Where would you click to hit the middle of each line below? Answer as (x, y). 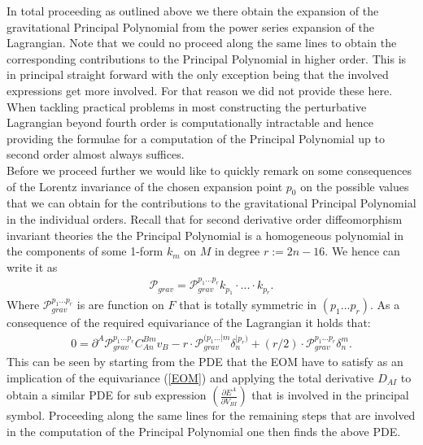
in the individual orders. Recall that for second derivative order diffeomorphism (205, 218)
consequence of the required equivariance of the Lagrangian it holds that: (189, 323)
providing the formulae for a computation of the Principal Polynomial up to (196, 138)
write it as (32, 266)
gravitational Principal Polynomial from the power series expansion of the (190, 26)
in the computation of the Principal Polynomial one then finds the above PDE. (204, 432)
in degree (237, 251)
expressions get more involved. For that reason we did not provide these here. (200, 90)
